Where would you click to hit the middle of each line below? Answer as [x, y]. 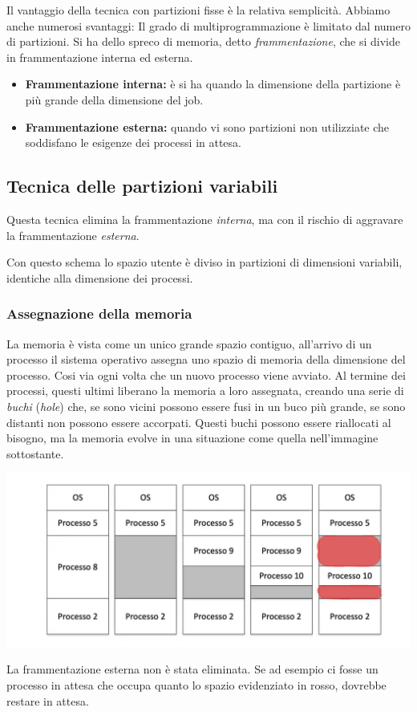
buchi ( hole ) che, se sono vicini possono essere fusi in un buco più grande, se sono [206, 406]
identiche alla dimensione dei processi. [100, 277]
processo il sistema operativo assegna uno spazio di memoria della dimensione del [206, 359]
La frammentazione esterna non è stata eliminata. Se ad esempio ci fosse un [192, 669]
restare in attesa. [48, 700]
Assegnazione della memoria [99, 313]
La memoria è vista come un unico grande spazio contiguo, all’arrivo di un [189, 343]
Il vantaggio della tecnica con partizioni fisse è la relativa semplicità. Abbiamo [198, 10]
